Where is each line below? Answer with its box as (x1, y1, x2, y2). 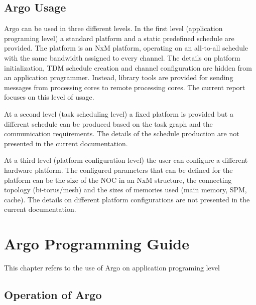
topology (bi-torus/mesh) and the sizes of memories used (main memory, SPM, (4, 184, 247, 195)
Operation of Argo (4, 287, 102, 302)
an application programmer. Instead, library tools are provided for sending (4, 72, 233, 83)
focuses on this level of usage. (4, 92, 94, 102)
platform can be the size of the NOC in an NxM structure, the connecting (4, 174, 232, 185)
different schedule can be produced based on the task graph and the (4, 118, 213, 129)
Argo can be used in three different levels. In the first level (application (4, 23, 223, 34)
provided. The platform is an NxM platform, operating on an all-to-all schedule (4, 43, 248, 53)
